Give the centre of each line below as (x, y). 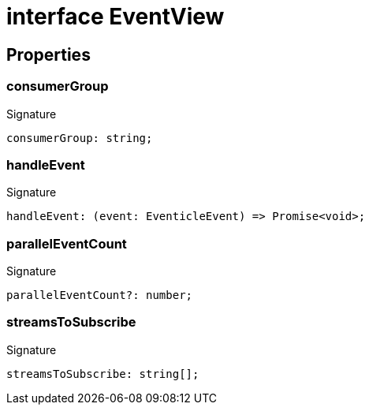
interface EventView (116, 17)
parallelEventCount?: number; (100, 295)
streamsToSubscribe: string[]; (103, 374)
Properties (48, 54)
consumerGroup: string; (80, 138)
